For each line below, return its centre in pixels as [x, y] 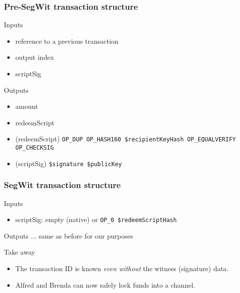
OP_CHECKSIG [34, 148]
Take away [20, 252]
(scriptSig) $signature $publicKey [69, 163]
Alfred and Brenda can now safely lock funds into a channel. [105, 284]
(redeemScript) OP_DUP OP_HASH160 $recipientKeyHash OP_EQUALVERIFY [126, 139]
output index [34, 57]
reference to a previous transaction [67, 41]
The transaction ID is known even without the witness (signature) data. [122, 268]
